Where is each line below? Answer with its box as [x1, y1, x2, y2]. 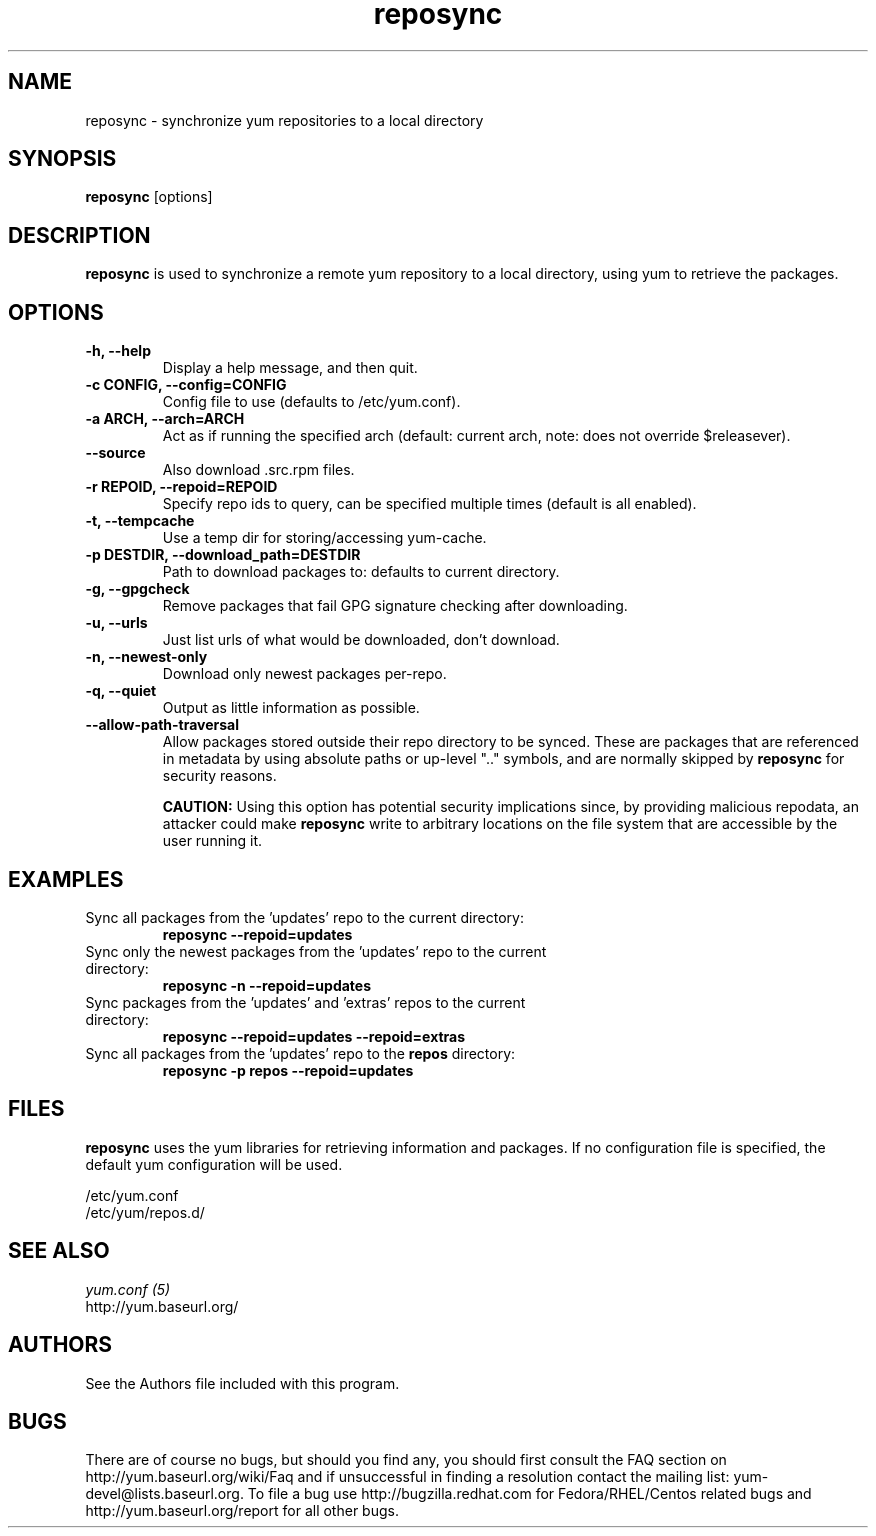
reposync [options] [85, 188, 213, 206]
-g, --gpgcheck [85, 580, 190, 598]
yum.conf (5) [85, 1280, 171, 1298]
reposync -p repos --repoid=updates [162, 1061, 414, 1079]
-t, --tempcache [85, 512, 195, 530]
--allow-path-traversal [85, 716, 240, 734]
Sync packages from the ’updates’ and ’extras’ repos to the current [85, 993, 526, 1011]
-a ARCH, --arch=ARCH [85, 410, 245, 428]
